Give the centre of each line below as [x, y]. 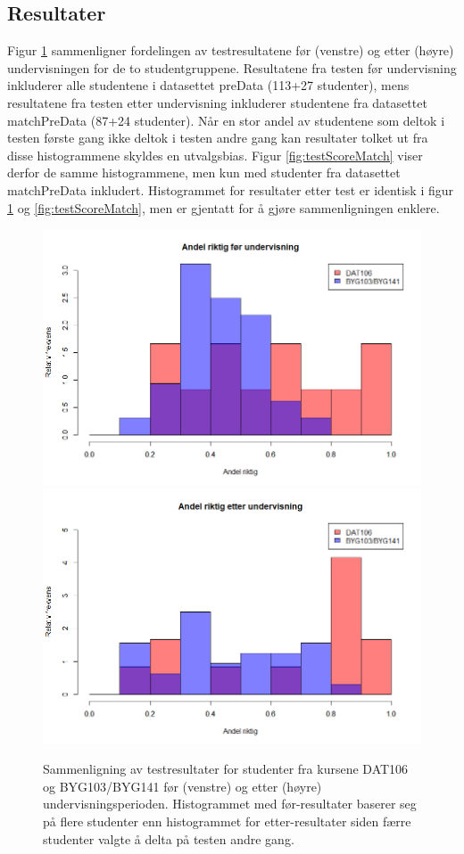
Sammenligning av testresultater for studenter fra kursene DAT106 [226, 769]
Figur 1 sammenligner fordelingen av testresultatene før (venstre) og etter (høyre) [231, 50]
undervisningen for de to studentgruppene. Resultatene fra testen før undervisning [232, 67]
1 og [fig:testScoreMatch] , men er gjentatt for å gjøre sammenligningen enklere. [224, 207]
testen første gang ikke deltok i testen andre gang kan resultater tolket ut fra [218, 138]
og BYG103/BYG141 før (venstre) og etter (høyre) [182, 786]
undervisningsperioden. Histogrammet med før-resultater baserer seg [230, 804]
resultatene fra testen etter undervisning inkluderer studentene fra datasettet [217, 102]
